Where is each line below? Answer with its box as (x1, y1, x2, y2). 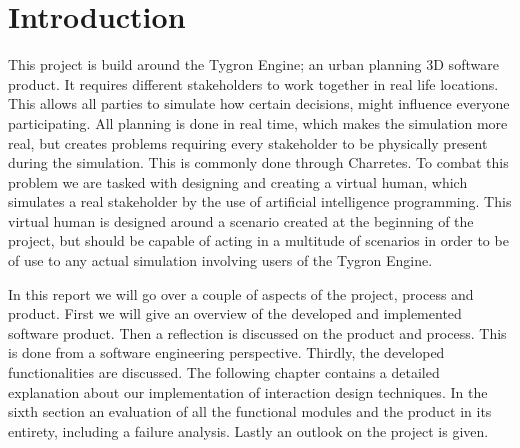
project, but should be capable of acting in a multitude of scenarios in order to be (8, 230, 509, 251)
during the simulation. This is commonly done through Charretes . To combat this (8, 152, 509, 173)
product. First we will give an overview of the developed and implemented (8, 303, 462, 324)
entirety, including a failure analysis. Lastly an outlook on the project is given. (8, 420, 489, 441)
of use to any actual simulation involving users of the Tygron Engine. (8, 250, 433, 271)
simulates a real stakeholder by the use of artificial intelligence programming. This (8, 191, 512, 212)
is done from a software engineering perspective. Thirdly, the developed (8, 342, 445, 363)
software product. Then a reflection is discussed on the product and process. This (8, 322, 507, 343)
